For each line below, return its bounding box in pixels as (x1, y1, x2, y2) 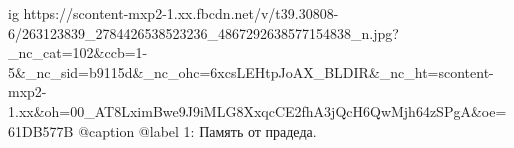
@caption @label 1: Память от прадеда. (78, 120, 317, 141)
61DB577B (8, 120, 74, 141)
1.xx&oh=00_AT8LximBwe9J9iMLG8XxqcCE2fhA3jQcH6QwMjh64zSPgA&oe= (8, 100, 507, 121)
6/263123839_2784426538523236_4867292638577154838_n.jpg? (8, 22, 399, 43)
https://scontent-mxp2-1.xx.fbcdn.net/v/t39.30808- (23, 3, 339, 23)
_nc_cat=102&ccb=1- (8, 42, 148, 63)
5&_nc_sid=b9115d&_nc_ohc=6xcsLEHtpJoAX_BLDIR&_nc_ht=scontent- (8, 61, 494, 82)
